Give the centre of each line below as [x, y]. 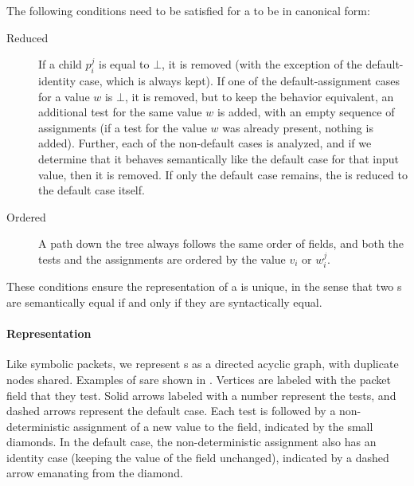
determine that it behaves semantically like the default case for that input [219, 158]
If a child [60, 64]
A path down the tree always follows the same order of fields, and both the [221, 243]
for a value [64, 96]
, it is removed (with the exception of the [262, 64]
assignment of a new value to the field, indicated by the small [223, 426]
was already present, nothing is [298, 127]
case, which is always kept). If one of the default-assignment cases [239, 80]
